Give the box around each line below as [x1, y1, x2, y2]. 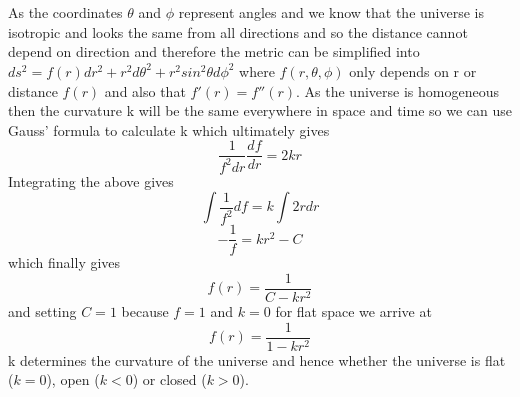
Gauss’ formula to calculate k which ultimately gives [8, 119, 330, 140]
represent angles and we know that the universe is [178, 2, 484, 23]
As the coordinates [8, 2, 123, 23]
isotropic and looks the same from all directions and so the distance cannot [8, 21, 468, 42]
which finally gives [8, 252, 121, 273]
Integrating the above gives [8, 170, 174, 191]
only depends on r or [349, 60, 477, 81]
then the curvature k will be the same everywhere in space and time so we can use [8, 100, 512, 121]
